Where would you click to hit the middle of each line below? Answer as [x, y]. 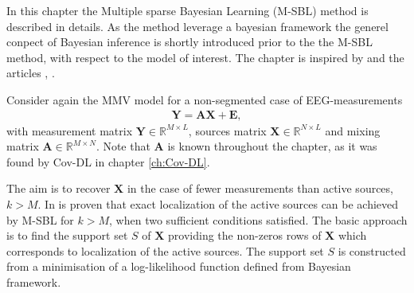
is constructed [372, 250]
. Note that [123, 146]
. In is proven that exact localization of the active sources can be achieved [218, 203]
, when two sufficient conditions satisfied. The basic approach [258, 219]
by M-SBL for [40, 219]
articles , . [31, 73]
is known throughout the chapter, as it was [272, 146]
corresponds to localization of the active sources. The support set [165, 250]
